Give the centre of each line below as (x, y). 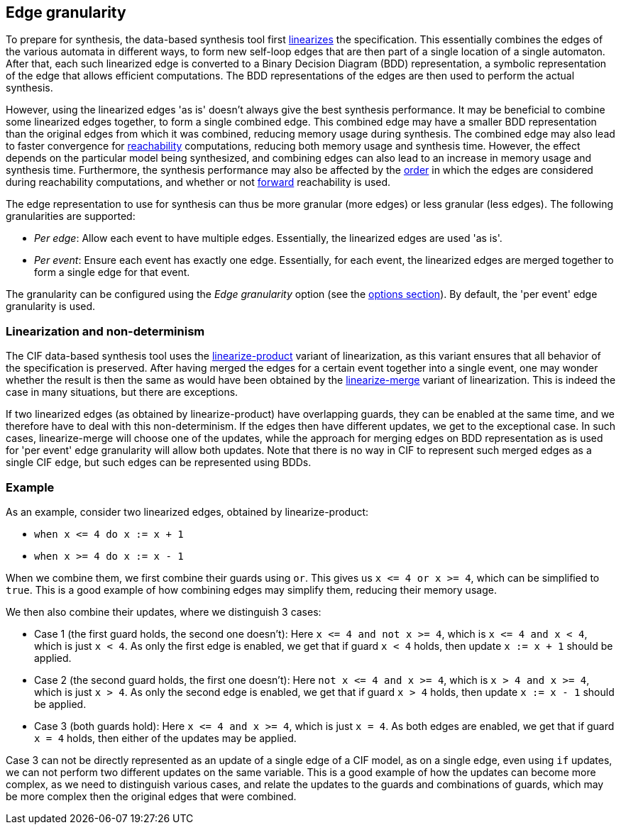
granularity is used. (51, 306)
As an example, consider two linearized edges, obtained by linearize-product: (187, 511)
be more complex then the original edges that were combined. (151, 796)
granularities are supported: (71, 216)
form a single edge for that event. (112, 272)
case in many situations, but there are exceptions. (122, 392)
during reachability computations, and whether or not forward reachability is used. (198, 182)
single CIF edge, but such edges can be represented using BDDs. (159, 463)
